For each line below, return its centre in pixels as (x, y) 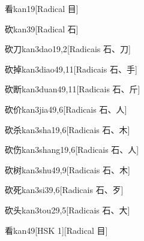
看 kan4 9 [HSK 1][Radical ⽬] (56, 230)
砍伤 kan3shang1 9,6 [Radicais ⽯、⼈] (72, 150)
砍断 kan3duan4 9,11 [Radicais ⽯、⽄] (73, 89)
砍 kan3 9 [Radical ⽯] (42, 28)
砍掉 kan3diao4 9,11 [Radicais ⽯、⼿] (71, 69)
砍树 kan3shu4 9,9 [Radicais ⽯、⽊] (67, 169)
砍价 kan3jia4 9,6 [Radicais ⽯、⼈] (66, 109)
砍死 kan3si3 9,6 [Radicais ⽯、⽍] (64, 190)
